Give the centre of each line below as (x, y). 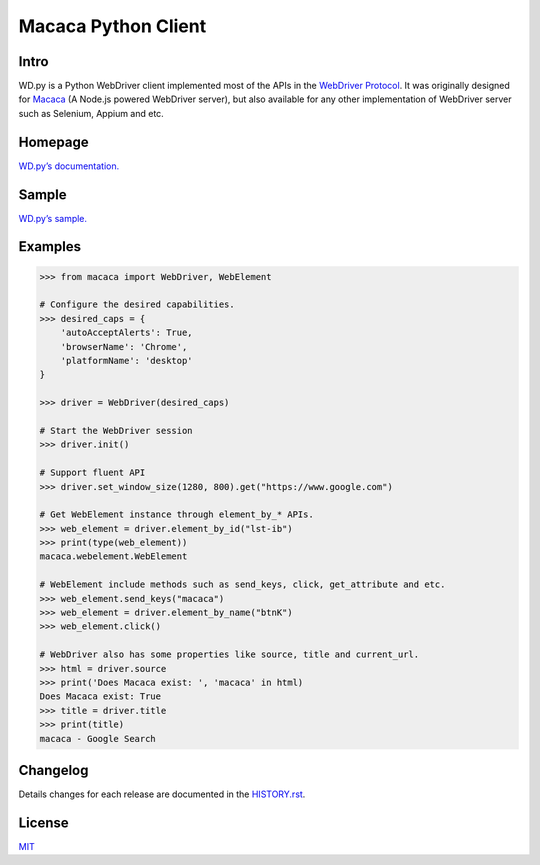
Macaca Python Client (112, 26)
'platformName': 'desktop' (127, 360)
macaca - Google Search (98, 738)
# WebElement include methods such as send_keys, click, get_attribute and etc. (242, 584)
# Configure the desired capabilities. (137, 304)
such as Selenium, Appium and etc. (91, 113)
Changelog (53, 770)
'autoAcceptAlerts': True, (127, 333)
